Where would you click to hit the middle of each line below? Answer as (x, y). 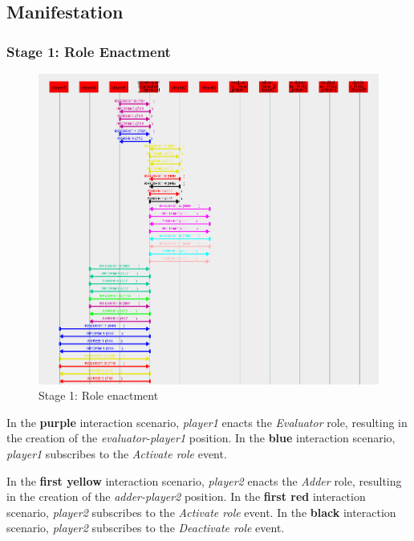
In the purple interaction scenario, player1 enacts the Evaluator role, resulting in (207, 422)
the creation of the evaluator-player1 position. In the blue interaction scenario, (201, 438)
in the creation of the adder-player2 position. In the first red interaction (186, 496)
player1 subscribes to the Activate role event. (117, 454)
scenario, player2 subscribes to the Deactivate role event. (146, 528)
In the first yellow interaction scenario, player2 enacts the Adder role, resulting (204, 480)
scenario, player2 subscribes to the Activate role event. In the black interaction (201, 512)
